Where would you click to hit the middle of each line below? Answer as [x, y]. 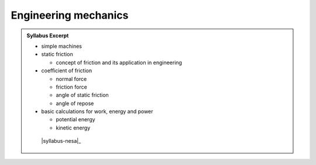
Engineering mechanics [70, 15]
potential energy [76, 120]
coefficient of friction [67, 71]
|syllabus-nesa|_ [61, 141]
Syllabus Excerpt [48, 36]
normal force [71, 79]
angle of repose [75, 103]
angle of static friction [83, 95]
